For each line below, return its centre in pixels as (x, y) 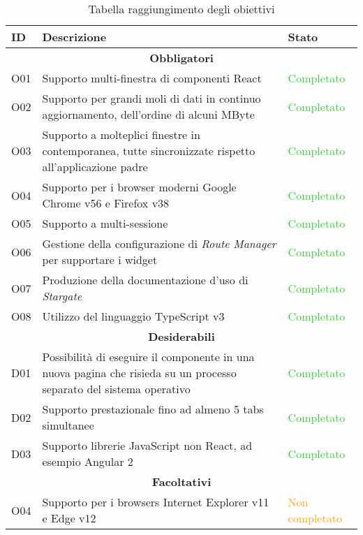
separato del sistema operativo (116, 389)
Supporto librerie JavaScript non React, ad (147, 445)
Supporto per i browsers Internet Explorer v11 (156, 502)
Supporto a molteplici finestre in (121, 134)
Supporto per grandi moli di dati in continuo (151, 98)
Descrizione (74, 37)
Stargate (62, 296)
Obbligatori (181, 58)
